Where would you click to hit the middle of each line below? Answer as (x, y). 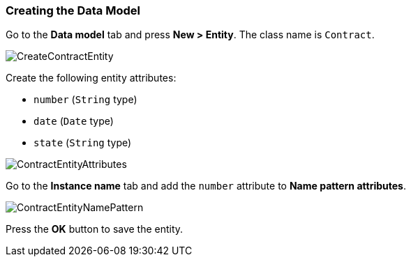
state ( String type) (83, 143)
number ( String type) (85, 100)
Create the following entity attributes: (91, 78)
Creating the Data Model (73, 10)
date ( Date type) (74, 121)
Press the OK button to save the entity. (95, 229)
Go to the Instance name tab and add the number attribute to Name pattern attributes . (206, 186)
